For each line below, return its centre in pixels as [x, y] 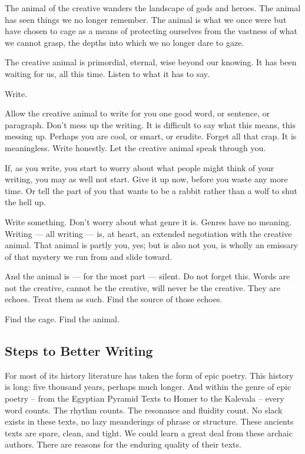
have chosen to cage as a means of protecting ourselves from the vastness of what [151, 31]
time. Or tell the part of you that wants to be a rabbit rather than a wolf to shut [151, 190]
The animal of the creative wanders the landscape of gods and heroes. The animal [153, 8]
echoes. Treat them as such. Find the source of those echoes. [114, 299]
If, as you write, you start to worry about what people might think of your [140, 167]
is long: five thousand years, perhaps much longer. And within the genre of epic [148, 387]
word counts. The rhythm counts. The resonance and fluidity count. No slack [144, 410]
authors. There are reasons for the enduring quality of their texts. [123, 444]
